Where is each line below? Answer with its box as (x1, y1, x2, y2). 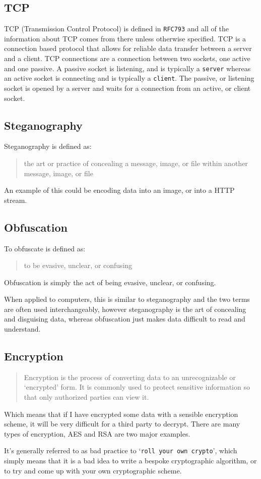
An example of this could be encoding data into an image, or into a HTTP (4, 185, 235, 195)
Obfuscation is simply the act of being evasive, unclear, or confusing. (4, 277, 216, 287)
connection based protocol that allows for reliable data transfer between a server (4, 43, 252, 54)
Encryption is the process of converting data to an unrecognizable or (24, 371, 236, 382)
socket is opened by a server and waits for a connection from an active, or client (4, 82, 251, 93)
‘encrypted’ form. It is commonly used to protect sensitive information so (24, 382, 250, 392)
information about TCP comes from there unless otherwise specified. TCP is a (4, 33, 246, 43)
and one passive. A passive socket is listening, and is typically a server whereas (4, 63, 251, 73)
